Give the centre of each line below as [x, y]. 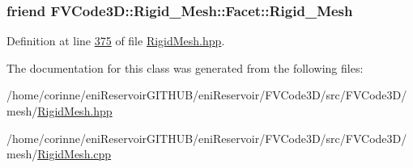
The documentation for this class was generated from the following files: [185, 67]
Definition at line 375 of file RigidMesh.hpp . [116, 41]
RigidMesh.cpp [75, 154]
